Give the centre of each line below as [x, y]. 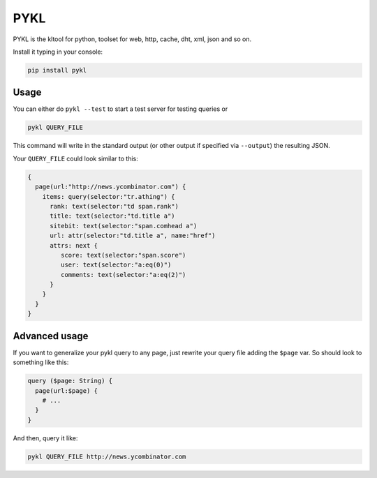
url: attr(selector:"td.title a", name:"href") [133, 236]
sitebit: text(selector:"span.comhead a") [124, 226]
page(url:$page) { [66, 390]
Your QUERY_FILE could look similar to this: [76, 158]
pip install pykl [57, 70]
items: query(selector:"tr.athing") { [109, 196]
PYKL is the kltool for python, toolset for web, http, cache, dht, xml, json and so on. [132, 39]
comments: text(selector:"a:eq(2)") [123, 275]
